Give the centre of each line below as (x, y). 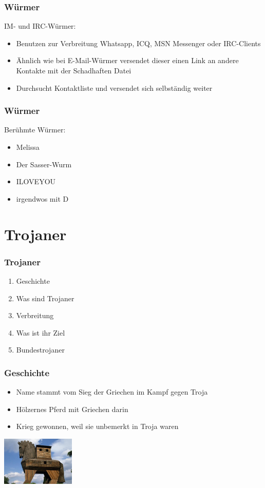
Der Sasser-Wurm (44, 164)
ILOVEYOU (36, 181)
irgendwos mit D (42, 198)
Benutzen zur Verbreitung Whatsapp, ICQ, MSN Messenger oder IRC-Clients (138, 43)
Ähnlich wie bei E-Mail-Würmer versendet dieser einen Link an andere (127, 60)
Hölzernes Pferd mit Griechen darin (72, 409)
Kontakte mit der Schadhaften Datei (74, 70)
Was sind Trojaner (45, 298)
